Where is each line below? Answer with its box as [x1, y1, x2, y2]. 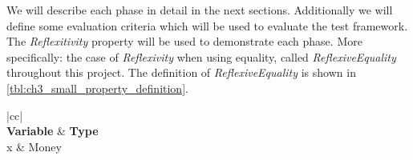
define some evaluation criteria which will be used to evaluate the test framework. [6, 17, 408, 34]
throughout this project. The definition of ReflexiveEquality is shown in [6, 64, 356, 81]
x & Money [6, 138, 62, 154]
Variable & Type [6, 122, 99, 139]
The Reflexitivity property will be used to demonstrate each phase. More [6, 33, 362, 50]
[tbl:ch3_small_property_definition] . [6, 79, 188, 96]
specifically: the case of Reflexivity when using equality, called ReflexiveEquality [6, 48, 396, 65]
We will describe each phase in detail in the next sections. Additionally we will [6, 2, 393, 18]
